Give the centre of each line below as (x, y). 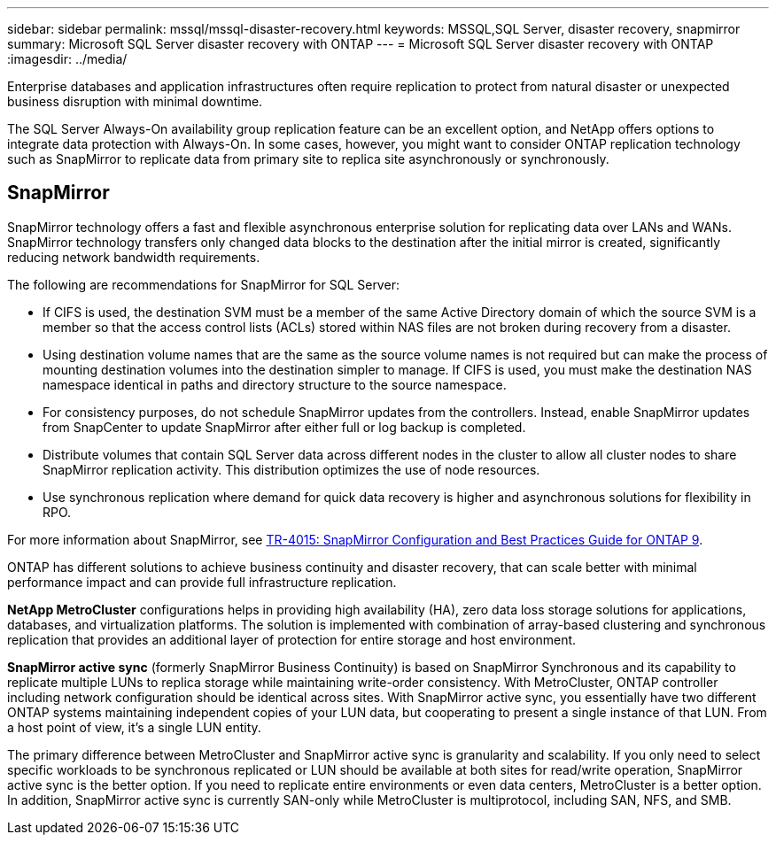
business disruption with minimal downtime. (135, 101)
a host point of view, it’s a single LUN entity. (134, 727)
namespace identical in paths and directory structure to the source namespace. (275, 384)
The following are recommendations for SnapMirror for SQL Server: (203, 284)
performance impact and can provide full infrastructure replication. (202, 582)
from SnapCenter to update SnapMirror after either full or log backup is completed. (284, 427)
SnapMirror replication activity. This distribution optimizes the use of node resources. (291, 469)
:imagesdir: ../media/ (67, 59)
